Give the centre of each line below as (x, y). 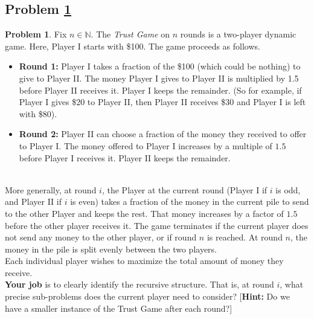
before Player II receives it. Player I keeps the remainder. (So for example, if (160, 90)
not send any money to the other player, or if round (101, 237)
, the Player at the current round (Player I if (184, 189)
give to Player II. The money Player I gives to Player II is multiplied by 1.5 (159, 78)
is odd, (288, 189)
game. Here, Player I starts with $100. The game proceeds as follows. (133, 46)
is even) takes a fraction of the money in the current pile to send (190, 201)
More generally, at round (51, 189)
